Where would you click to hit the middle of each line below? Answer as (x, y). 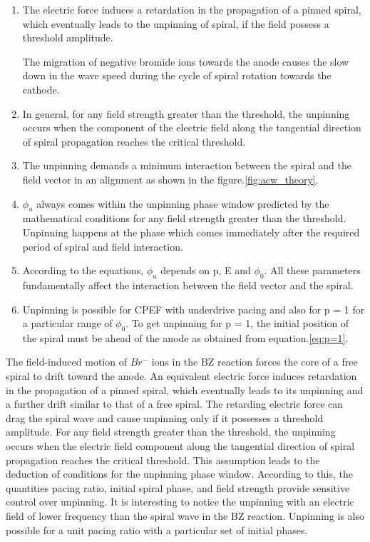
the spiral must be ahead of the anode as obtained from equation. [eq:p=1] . (185, 337)
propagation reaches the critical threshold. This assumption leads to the (163, 460)
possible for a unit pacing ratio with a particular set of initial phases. (157, 530)
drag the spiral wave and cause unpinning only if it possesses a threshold (165, 417)
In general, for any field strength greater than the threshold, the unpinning (186, 113)
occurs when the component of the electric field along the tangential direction (192, 127)
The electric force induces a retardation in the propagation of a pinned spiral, (192, 9)
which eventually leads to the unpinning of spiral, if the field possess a (176, 23)
